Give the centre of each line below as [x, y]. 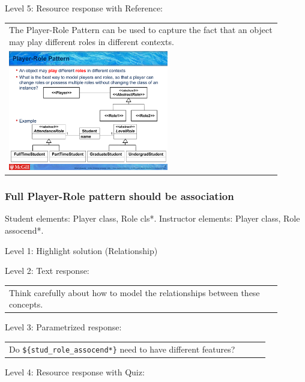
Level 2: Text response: [47, 271]
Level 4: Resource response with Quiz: [75, 371]
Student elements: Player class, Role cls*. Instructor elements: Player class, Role [152, 218]
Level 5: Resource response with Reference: [84, 8]
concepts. [26, 304]
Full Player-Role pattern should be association [119, 196]
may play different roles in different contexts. [92, 41]
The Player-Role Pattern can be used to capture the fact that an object [141, 30]
